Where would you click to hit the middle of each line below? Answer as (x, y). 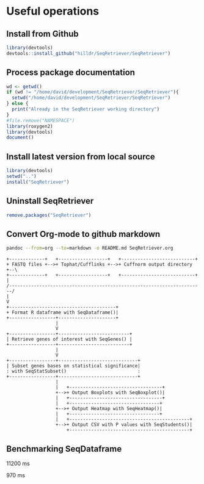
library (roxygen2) (30, 126)
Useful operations (53, 11)
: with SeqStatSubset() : (73, 371)
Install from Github (43, 34)
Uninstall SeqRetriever (50, 201)
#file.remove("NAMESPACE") (41, 120)
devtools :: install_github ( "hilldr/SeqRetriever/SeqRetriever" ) (89, 53)
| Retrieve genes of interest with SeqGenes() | (69, 339)
